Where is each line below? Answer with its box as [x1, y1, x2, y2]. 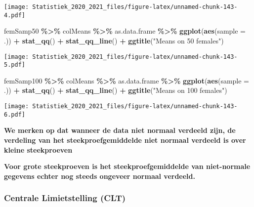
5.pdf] [4, 61, 25, 69]
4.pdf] [4, 11, 25, 19]
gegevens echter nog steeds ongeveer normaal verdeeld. [4, 170, 196, 181]
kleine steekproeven [4, 144, 73, 155]
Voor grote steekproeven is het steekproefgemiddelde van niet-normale [4, 161, 251, 171]
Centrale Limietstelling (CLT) [4, 192, 126, 204]
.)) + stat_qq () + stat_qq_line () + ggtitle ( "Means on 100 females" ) [4, 85, 227, 95]
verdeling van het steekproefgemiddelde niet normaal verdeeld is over [4, 134, 246, 145]
